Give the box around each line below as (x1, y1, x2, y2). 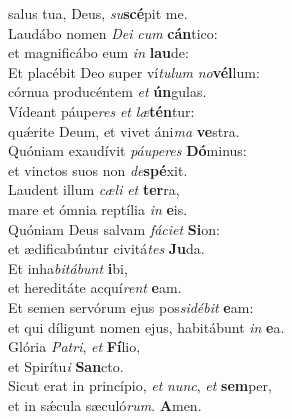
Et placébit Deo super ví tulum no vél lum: (8, 61, 260, 82)
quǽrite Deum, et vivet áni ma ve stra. (8, 120, 240, 141)
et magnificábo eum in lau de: (8, 42, 189, 63)
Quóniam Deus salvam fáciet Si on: (8, 218, 220, 239)
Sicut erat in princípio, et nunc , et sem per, (8, 375, 272, 396)
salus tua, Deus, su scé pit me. (8, 3, 188, 23)
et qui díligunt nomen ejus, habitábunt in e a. (8, 316, 285, 337)
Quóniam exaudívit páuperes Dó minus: (8, 140, 247, 161)
